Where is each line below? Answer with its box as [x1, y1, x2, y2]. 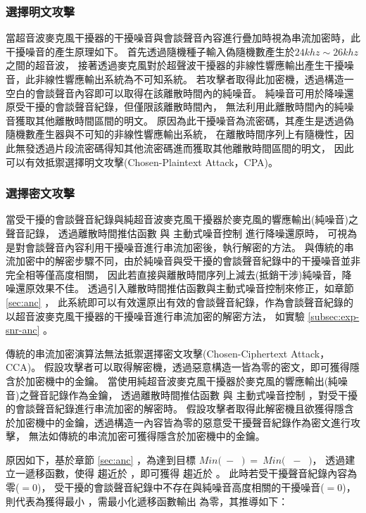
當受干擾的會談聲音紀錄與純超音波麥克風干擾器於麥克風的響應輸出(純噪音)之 [6, 212, 358, 227]
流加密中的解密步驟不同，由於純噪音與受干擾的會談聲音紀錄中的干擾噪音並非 [6, 253, 360, 268]
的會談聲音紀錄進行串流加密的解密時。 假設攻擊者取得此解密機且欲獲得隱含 [6, 401, 354, 416]
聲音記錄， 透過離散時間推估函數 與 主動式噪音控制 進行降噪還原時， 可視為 [6, 225, 358, 240]
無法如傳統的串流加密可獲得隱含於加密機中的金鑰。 [28, 429, 265, 443]
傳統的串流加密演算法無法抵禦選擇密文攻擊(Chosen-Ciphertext [6, 346, 288, 360]
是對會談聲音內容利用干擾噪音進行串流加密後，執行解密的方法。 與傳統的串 [6, 239, 354, 254]
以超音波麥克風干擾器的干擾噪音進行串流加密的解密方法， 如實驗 [6, 308, 305, 323]
